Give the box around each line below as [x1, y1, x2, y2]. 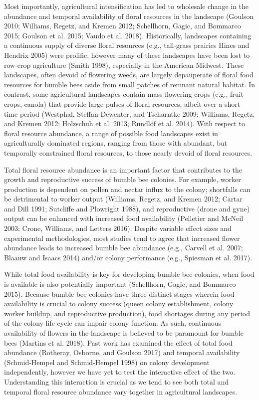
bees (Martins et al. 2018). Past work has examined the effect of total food [4, 337, 233, 348]
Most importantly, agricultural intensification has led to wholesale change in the [4, 1, 249, 11]
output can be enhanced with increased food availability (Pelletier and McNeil [4, 213, 244, 223]
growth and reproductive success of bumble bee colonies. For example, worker [4, 174, 241, 185]
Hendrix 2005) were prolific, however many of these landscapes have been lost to [4, 49, 250, 60]
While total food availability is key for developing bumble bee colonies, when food [4, 269, 255, 279]
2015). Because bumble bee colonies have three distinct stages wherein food [4, 288, 235, 299]
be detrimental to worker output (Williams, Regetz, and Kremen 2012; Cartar [4, 194, 243, 204]
